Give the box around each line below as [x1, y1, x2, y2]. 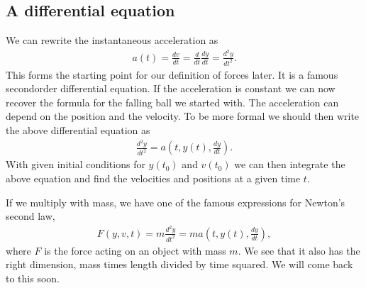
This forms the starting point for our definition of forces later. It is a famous [6, 67, 338, 82]
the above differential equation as [6, 122, 150, 137]
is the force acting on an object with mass [44, 243, 226, 257]
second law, [6, 209, 55, 223]
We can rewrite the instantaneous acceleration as [6, 33, 218, 48]
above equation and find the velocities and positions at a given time [6, 171, 301, 186]
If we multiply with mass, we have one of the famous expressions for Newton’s [6, 194, 345, 209]
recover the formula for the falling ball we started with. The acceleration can [6, 94, 339, 109]
